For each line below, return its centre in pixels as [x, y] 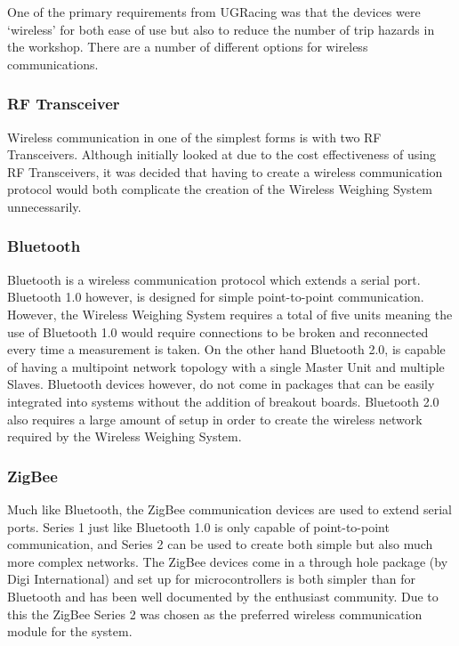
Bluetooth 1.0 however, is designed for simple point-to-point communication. [216, 297]
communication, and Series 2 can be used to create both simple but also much [220, 544]
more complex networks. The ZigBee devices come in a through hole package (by [228, 561]
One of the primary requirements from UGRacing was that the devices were [214, 12]
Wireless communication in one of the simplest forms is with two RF [194, 137]
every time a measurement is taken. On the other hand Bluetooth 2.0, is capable [226, 349]
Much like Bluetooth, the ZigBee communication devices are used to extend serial [229, 509]
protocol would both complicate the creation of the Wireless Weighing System [220, 189]
